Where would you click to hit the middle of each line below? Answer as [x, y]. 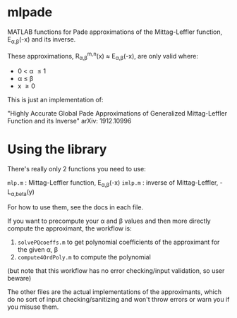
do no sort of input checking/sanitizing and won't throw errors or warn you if [119, 299]
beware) [19, 278]
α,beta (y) [23, 192]
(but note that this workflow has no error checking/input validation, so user [116, 270]
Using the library [57, 149]
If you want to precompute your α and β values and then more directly [109, 221]
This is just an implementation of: [55, 100]
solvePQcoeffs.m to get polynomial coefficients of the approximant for [119, 242]
